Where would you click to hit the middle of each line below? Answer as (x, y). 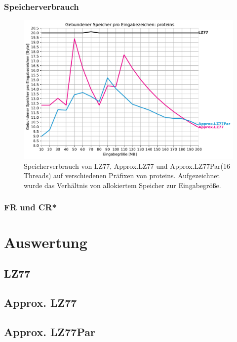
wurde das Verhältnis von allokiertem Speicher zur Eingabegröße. (122, 185)
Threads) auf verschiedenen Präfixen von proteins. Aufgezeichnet (122, 175)
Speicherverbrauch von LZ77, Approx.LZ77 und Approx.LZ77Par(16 (127, 166)
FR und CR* (30, 207)
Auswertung (46, 242)
